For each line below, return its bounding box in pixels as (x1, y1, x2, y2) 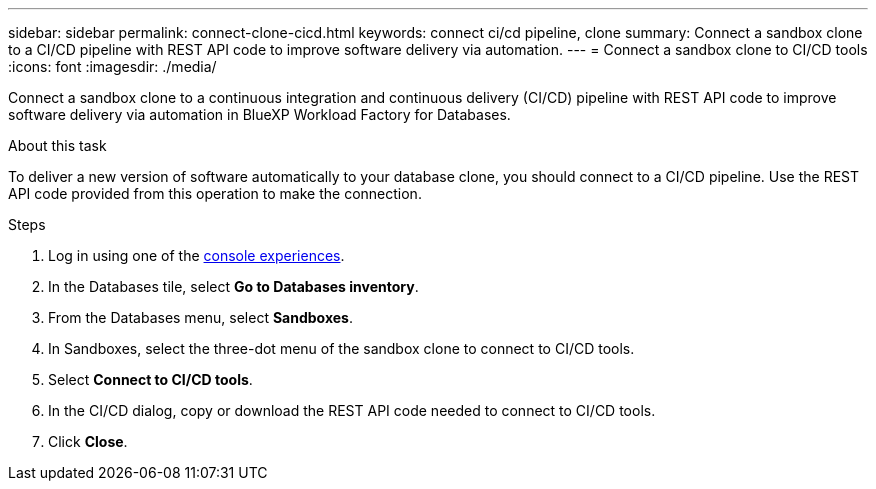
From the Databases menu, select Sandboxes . (48, 309, 353, 326)
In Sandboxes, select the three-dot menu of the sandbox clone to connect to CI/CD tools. (48, 340, 635, 357)
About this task (8, 137, 107, 154)
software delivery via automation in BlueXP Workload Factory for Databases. (8, 106, 511, 123)
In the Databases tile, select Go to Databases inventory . (48, 278, 419, 295)
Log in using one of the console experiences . (48, 247, 345, 264)
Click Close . (48, 433, 128, 450)
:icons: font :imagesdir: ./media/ (8, 58, 217, 75)
